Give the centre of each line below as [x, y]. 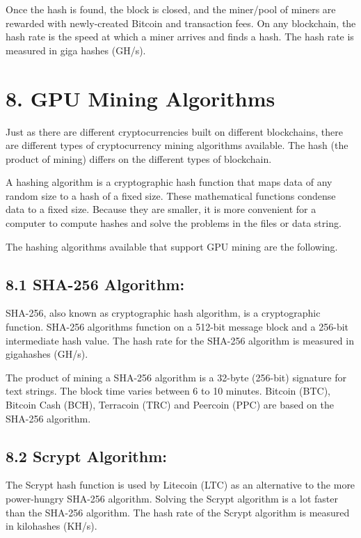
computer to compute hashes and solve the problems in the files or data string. [174, 223]
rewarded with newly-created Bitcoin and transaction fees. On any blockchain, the [181, 23]
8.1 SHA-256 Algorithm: [95, 284]
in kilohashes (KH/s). [51, 526]
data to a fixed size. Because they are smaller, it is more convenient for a [161, 209]
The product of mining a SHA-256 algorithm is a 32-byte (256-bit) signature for [176, 377]
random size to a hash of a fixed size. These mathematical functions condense [171, 195]
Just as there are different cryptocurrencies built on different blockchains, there [174, 131]
